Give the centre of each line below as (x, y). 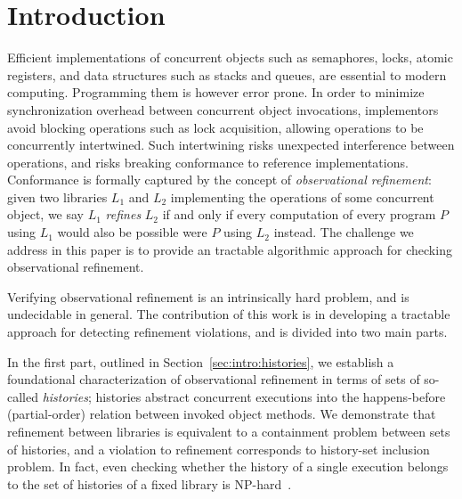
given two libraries (57, 196)
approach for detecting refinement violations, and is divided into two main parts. (227, 332)
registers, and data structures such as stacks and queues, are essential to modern (227, 74)
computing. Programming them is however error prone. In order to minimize (216, 92)
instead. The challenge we (344, 232)
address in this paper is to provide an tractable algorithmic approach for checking (230, 249)
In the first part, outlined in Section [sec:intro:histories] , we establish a (201, 361)
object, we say (46, 214)
